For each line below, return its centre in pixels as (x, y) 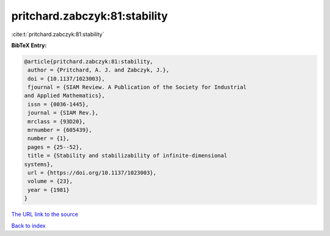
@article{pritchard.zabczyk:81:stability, (89, 61)
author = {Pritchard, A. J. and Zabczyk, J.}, (98, 70)
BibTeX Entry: (29, 45)
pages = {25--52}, (55, 147)
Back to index (28, 226)
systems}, (39, 164)
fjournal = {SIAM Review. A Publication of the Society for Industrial (137, 87)
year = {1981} (49, 190)
